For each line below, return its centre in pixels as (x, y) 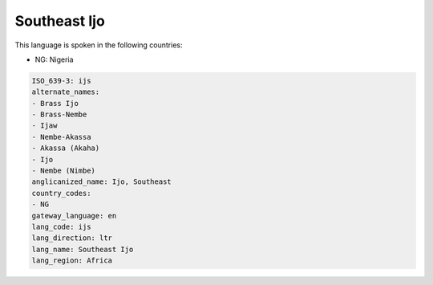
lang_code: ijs (61, 227)
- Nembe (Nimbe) (64, 171)
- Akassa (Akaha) (66, 148)
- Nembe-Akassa (61, 137)
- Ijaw (45, 126)
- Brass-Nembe (59, 115)
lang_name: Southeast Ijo (83, 249)
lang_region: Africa (72, 261)
